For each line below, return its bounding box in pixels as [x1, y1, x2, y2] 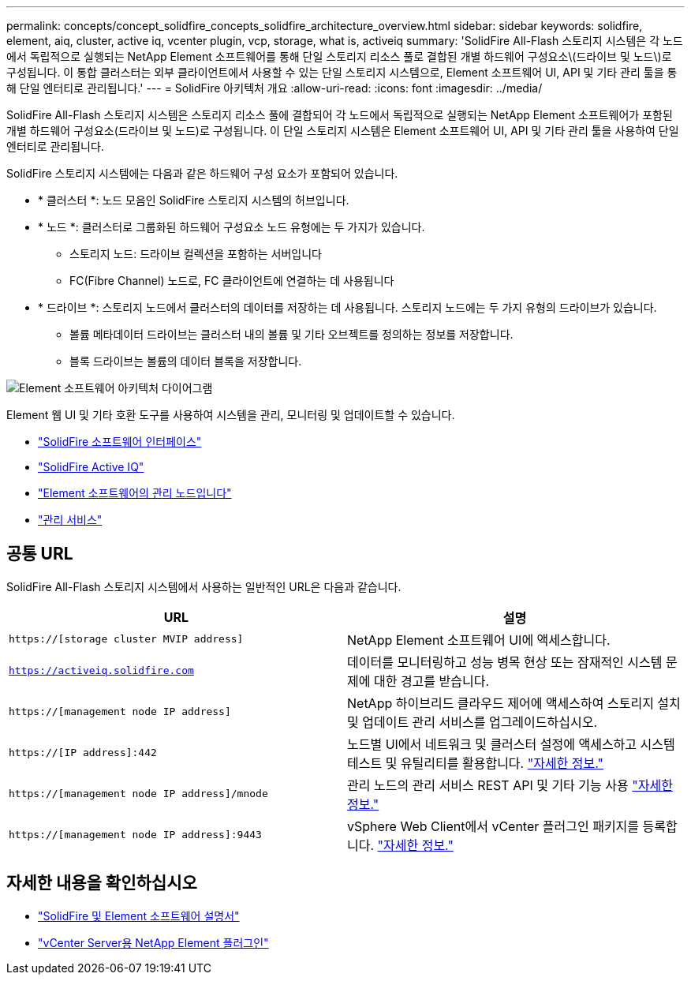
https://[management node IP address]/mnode [9, 788, 268, 800]
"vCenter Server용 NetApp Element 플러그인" [38, 935, 269, 949]
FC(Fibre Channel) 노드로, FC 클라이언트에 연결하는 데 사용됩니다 [69, 274, 394, 287]
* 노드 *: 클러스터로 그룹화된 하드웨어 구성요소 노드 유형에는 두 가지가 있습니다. [38, 220, 425, 234]
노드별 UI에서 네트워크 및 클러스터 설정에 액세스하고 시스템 [347, 736, 675, 752]
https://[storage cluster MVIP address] [9, 633, 244, 646]
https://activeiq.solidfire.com [9, 665, 194, 677]
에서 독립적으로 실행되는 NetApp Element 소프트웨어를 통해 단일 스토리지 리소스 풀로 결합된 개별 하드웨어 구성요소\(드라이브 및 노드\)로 [6, 50, 672, 63]
